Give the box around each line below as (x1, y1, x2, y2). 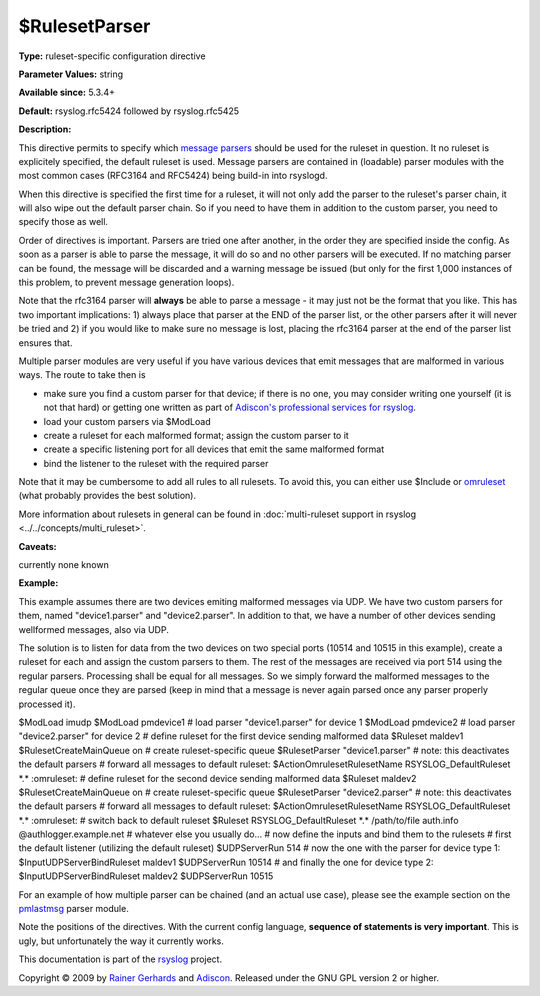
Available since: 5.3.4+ (18, 86, 115, 99)
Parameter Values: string (18, 68, 124, 80)
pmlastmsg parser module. (18, 903, 129, 915)
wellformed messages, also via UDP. (18, 623, 169, 635)
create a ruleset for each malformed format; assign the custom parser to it (43, 429, 349, 441)
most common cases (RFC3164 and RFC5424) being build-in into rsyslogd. (18, 170, 328, 182)
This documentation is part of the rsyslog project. (18, 953, 223, 965)
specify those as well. (18, 216, 109, 228)
